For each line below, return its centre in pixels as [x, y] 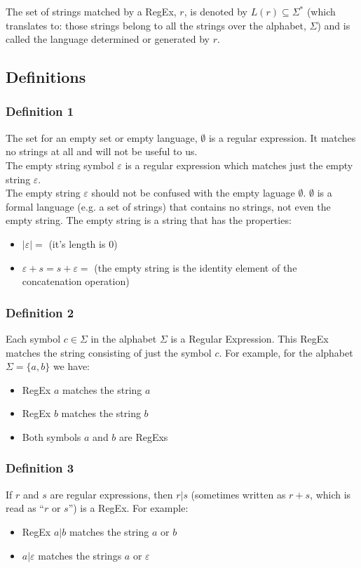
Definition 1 [40, 111]
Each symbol [33, 338]
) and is [334, 25]
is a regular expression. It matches [282, 137]
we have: [71, 366]
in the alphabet [124, 338]
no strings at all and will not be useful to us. [102, 151]
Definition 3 [40, 468]
